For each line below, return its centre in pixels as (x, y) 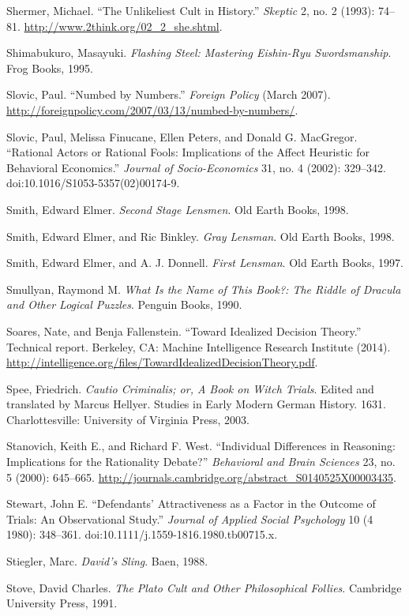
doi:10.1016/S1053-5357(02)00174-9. (93, 183)
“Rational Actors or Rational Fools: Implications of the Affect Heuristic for (188, 152)
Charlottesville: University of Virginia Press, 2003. (128, 419)
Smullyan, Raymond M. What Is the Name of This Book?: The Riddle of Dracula (204, 289)
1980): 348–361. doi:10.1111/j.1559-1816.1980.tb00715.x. (142, 534)
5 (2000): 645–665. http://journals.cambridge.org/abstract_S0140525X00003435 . (201, 477)
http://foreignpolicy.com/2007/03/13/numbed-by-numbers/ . (152, 109)
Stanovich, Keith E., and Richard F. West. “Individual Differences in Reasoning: (201, 446)
